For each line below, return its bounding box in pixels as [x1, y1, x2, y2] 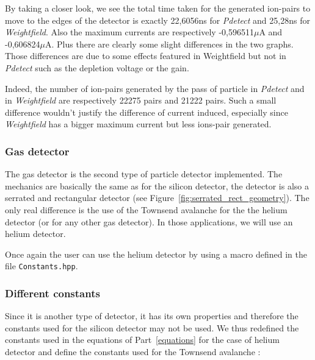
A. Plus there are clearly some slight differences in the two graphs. [45, 37, 294, 50]
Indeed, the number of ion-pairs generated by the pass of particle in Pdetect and [5, 82, 305, 94]
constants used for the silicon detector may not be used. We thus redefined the [5, 321, 299, 334]
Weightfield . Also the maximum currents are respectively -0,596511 [5, 26, 254, 38]
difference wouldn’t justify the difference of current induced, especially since [5, 105, 288, 118]
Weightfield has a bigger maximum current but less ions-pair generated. [5, 118, 272, 130]
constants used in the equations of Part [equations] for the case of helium [5, 333, 280, 346]
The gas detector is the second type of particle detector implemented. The [5, 168, 283, 180]
